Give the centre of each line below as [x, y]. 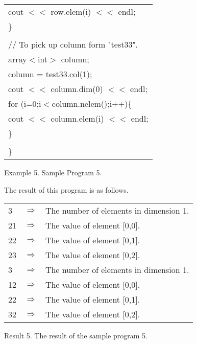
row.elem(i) [71, 12]
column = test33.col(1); [50, 74]
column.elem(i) [77, 118]
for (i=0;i [25, 104]
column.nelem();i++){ [92, 104]
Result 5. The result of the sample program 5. [76, 336]
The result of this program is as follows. [66, 189]
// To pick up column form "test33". [73, 44]
